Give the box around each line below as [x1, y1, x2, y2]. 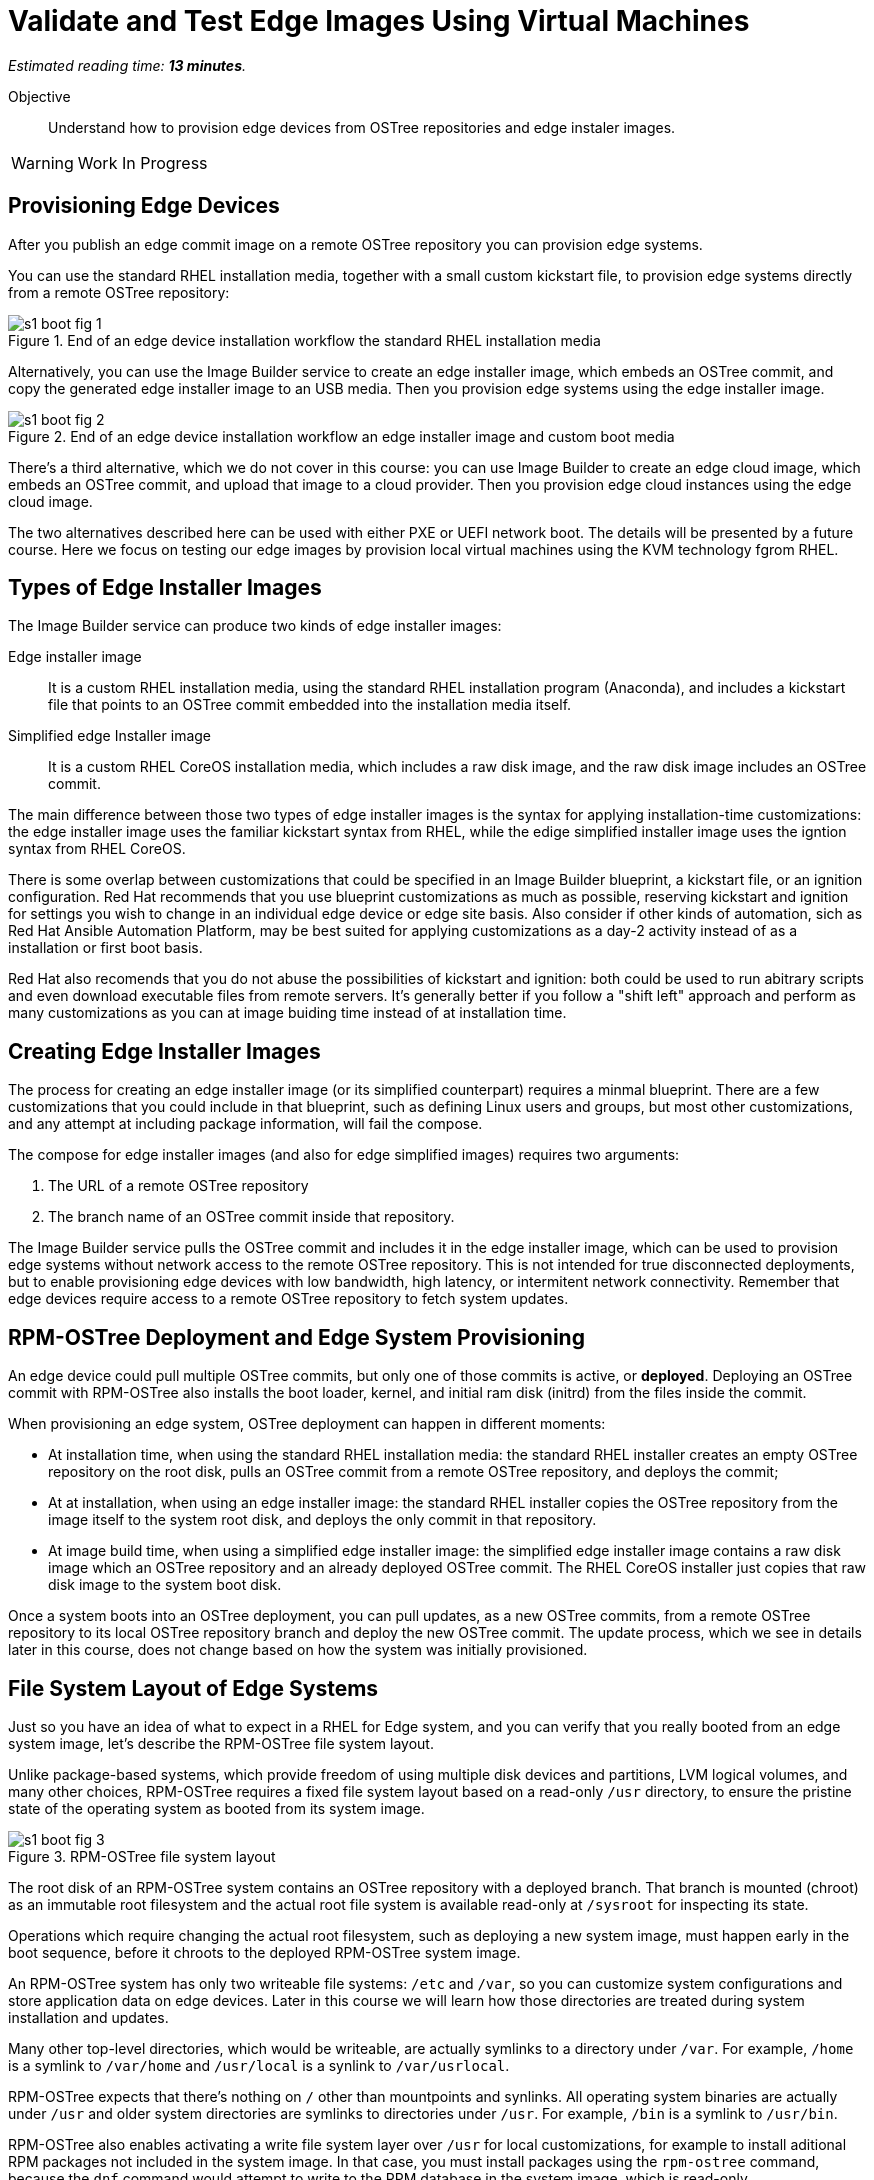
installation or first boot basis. [8, 939, 203, 957]
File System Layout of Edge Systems [8, 1675, 379, 1701]
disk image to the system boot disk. [48, 1576, 282, 1594]
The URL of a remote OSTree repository [48, 1177, 309, 1195]
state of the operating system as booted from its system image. [8, 1799, 425, 1817]
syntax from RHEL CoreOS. [8, 840, 186, 858]
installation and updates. [8, 2008, 169, 2026]
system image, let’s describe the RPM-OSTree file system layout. [8, 1734, 434, 1752]
